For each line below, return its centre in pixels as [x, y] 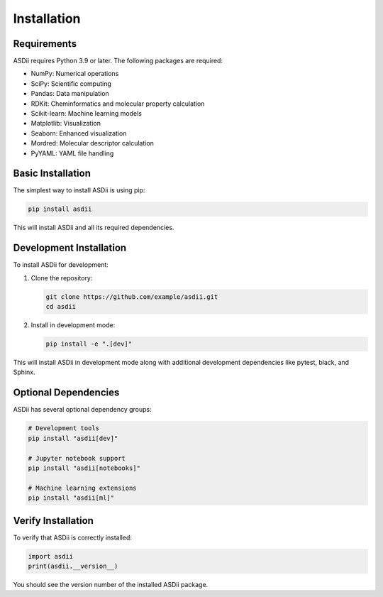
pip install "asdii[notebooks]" [84, 468]
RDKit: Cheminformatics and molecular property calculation [118, 104]
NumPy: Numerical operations [75, 74]
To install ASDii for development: [61, 265]
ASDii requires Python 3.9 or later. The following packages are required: [118, 61]
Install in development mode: [73, 325]
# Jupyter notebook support [77, 458]
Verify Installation [53, 521]
